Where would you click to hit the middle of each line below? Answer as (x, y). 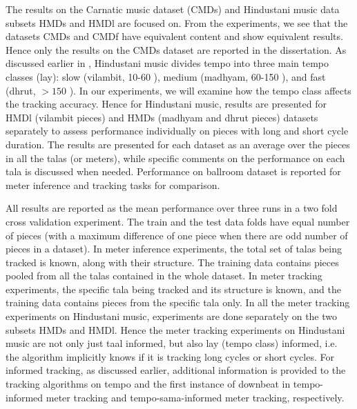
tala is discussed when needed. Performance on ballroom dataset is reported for (173, 171)
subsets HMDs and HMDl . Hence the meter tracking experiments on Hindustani (175, 329)
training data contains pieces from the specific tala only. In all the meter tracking (178, 302)
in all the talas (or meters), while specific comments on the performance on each (175, 158)
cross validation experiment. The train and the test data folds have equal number (178, 221)
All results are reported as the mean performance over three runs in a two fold (172, 208)
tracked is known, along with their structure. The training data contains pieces (172, 262)
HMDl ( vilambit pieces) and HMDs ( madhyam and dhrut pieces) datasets (162, 117)
